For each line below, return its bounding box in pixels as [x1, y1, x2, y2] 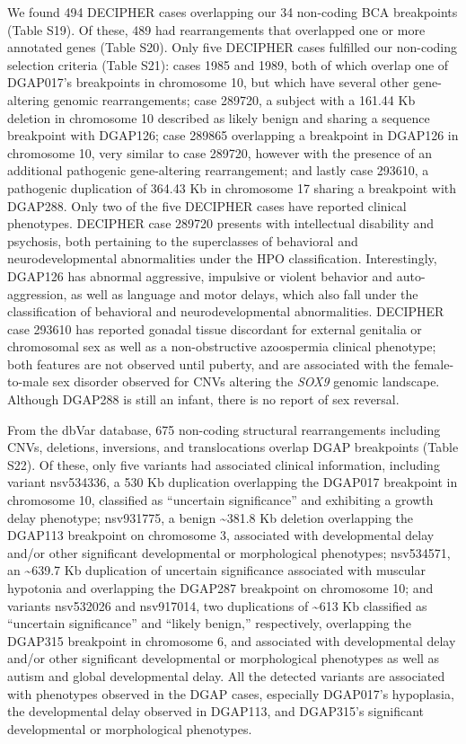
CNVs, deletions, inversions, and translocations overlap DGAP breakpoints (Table [7, 438, 459, 456]
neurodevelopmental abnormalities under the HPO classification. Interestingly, [7, 249, 437, 268]
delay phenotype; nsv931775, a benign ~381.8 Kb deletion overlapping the [7, 508, 414, 527]
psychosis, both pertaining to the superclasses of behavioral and [7, 231, 358, 250]
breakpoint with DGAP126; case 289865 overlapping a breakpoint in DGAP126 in [7, 126, 459, 145]
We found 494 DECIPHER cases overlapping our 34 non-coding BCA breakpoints [7, 3, 458, 21]
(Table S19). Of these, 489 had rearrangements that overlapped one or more [7, 20, 426, 39]
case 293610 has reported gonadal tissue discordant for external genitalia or [7, 319, 422, 338]
